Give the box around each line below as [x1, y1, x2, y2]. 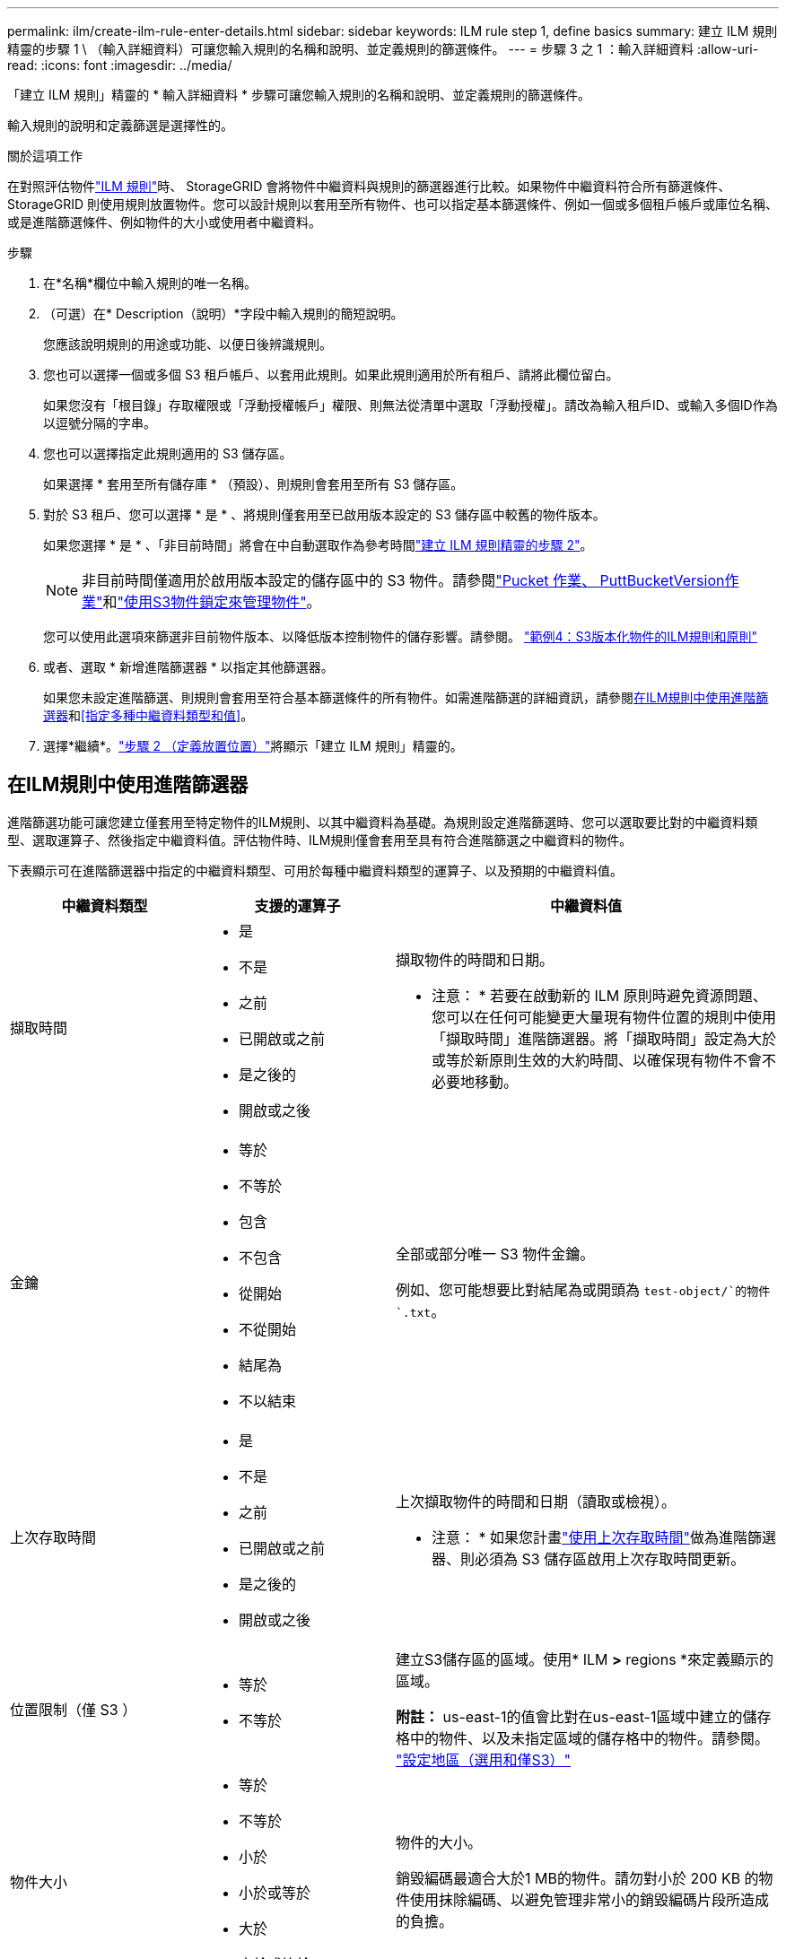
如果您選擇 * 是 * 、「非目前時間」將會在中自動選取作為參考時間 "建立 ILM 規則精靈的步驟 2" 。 [43, 537, 593, 553]
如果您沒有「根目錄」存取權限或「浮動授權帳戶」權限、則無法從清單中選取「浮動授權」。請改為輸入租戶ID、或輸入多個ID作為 [43, 397, 778, 413]
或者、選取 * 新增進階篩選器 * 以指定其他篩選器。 [43, 659, 334, 675]
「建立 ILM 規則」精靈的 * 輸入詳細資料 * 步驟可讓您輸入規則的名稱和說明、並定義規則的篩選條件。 [7, 87, 590, 102]
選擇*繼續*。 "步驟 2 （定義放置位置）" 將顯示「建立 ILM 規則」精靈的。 [43, 738, 463, 753]
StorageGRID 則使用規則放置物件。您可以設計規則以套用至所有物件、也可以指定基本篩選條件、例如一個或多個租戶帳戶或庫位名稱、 [7, 196, 778, 212]
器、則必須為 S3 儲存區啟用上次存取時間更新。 [432, 1549, 746, 1568]
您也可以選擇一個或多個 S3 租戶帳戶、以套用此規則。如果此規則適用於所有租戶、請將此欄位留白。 [43, 367, 619, 382]
